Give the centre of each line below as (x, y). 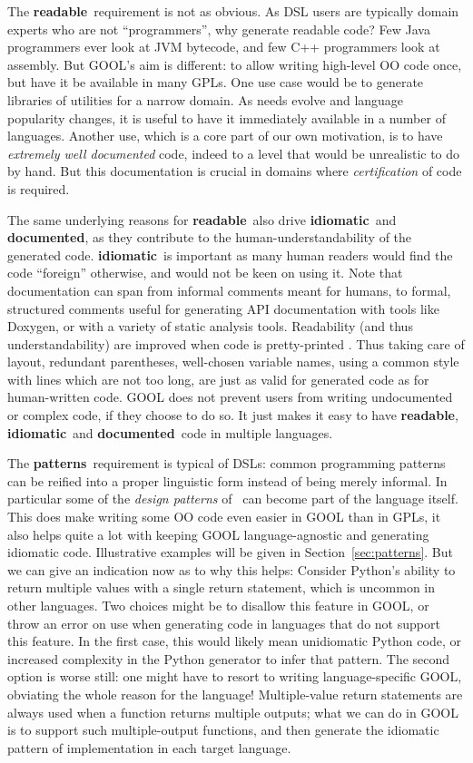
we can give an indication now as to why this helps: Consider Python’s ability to (232, 569)
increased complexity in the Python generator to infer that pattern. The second (229, 658)
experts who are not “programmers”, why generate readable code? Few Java (219, 29)
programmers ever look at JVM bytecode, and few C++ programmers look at (224, 47)
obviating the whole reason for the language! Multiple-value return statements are (235, 694)
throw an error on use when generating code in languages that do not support (224, 623)
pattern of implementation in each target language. (149, 747)
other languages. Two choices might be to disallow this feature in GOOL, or (218, 605)
